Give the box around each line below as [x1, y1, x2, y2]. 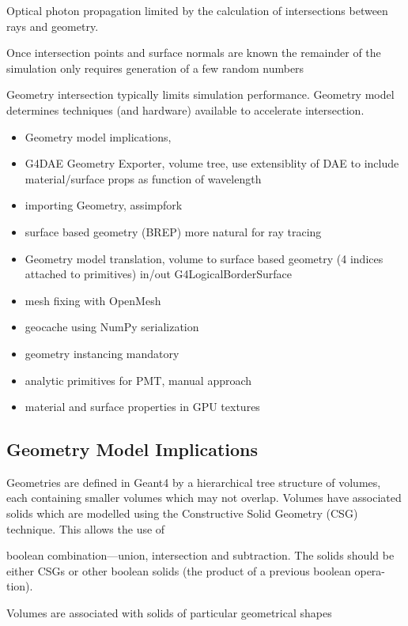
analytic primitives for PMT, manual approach [25, 371, 252, 388]
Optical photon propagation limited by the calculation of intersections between [6, 2, 388, 18]
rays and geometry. [6, 17, 99, 34]
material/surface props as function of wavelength [25, 170, 262, 187]
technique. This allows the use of [6, 520, 165, 537]
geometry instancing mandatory [25, 345, 179, 361]
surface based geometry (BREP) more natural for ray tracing [25, 223, 322, 239]
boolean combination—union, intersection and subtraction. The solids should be [6, 547, 395, 564]
